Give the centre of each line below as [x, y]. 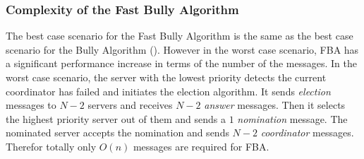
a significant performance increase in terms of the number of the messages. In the [181, 63]
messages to [31, 105]
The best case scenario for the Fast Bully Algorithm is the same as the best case [180, 36]
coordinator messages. [307, 132]
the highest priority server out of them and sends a [116, 118]
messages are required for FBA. [201, 146]
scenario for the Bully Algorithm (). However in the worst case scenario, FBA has [182, 49]
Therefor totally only [51, 146]
